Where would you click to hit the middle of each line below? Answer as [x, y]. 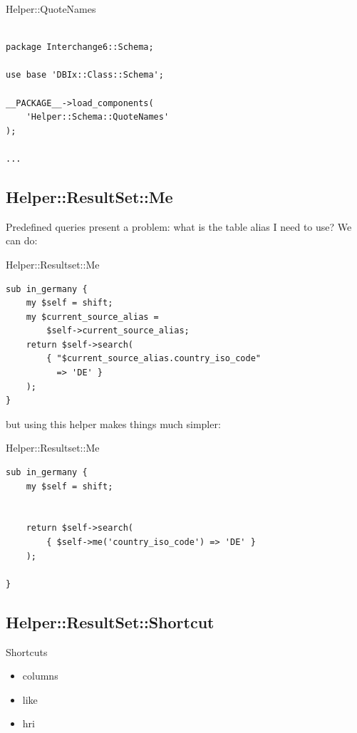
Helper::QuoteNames [51, 9]
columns [40, 676]
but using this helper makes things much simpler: [113, 423]
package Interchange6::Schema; [80, 47]
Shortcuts [27, 651]
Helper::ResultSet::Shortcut [110, 622]
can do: [22, 240]
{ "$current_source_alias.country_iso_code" [154, 359]
